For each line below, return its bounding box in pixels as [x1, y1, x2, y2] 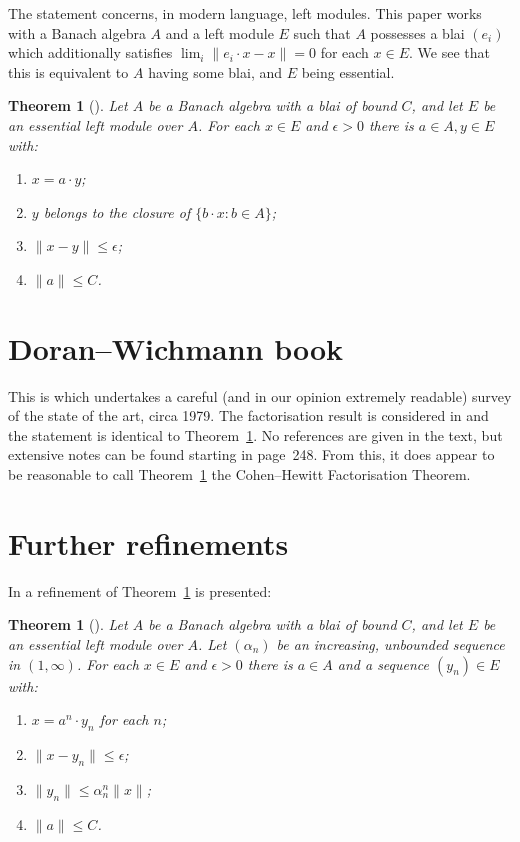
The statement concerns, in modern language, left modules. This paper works [8, 3, 482, 23]
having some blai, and [148, 61, 283, 82]
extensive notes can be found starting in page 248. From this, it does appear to [8, 444, 495, 465]
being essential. [301, 61, 395, 82]
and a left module [165, 22, 274, 43]
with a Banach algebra [8, 22, 146, 43]
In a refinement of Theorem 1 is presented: [8, 580, 272, 601]
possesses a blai [370, 22, 465, 43]
